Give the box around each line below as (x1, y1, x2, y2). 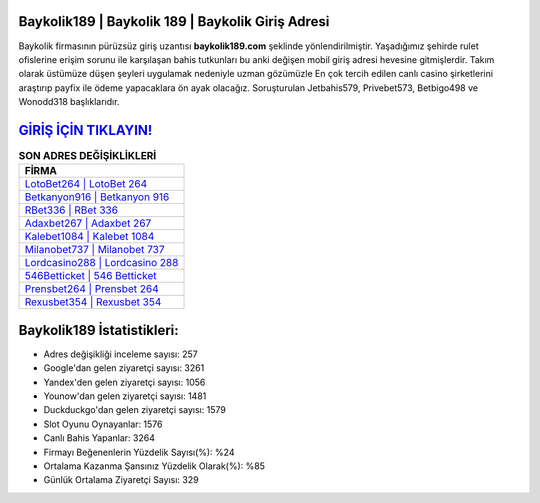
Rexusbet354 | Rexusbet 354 (24, 295, 162, 309)
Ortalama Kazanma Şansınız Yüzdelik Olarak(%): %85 (43, 460, 265, 472)
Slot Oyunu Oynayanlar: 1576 (43, 418, 163, 430)
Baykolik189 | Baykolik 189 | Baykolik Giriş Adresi (18, 13, 330, 30)
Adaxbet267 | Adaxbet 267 (24, 216, 152, 230)
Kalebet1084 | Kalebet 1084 (24, 230, 155, 244)
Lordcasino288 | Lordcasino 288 (24, 256, 179, 270)
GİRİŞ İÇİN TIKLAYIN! (18, 121, 153, 139)
